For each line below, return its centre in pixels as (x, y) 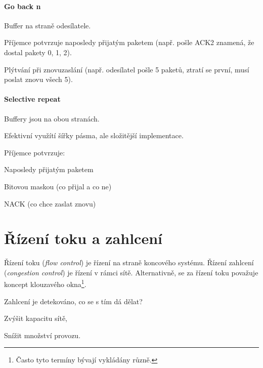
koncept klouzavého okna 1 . (45, 283)
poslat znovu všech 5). (38, 79)
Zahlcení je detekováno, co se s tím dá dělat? (73, 301)
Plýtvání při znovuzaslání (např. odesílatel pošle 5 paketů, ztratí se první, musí (127, 69)
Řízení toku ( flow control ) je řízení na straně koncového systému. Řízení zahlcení (129, 262)
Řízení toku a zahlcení (83, 238)
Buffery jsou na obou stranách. (52, 118)
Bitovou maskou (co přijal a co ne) (58, 186)
